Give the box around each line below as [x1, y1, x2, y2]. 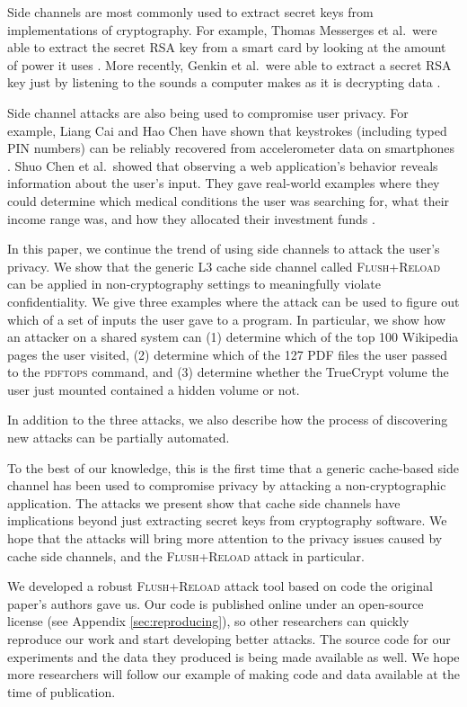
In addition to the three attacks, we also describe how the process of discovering [7, 410, 448, 429]
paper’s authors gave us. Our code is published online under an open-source [7, 594, 424, 613]
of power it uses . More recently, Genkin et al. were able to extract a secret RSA [7, 55, 452, 74]
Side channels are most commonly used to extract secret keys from [7, 3, 374, 21]
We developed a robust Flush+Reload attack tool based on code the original [7, 577, 433, 595]
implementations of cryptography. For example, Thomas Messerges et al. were [7, 20, 437, 39]
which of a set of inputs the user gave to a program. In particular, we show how [7, 309, 446, 328]
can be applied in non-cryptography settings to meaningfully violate [7, 274, 382, 293]
